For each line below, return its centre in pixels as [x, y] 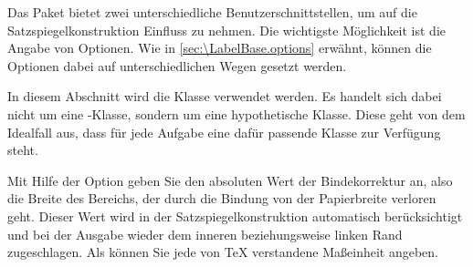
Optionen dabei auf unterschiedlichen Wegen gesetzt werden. [177, 65]
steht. [23, 150]
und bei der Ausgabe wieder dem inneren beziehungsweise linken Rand [205, 234]
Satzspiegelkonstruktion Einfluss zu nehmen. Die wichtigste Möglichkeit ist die [227, 30]
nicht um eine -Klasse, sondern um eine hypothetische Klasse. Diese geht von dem [236, 113]
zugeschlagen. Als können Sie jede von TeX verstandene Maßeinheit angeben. [223, 252]
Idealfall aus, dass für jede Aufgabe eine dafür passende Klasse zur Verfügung [224, 132]
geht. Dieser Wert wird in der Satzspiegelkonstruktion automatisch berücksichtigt [235, 216]
